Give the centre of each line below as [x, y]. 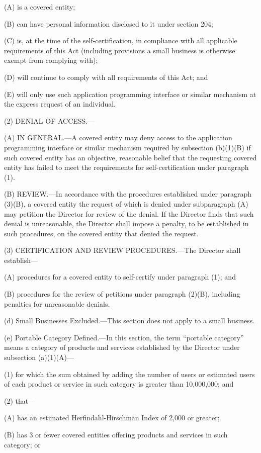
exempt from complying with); [51, 60]
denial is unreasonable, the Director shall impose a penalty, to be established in [126, 223]
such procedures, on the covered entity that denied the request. [101, 233]
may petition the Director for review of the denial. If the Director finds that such [129, 213]
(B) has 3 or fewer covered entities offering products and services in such [116, 434]
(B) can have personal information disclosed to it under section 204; [109, 23]
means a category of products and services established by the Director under [122, 347]
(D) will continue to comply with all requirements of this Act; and [106, 77]
